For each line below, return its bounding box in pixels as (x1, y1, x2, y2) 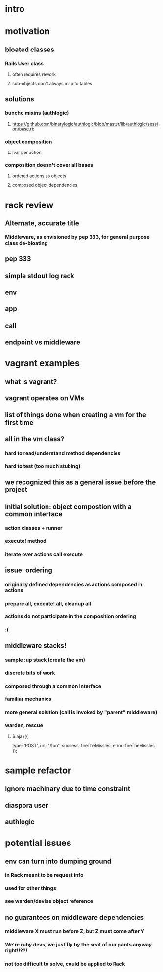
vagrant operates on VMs (5, 394, 84, 403)
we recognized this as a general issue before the (5, 478, 156, 486)
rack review (5, 200, 54, 210)
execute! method (5, 538, 47, 545)
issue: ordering (5, 566, 53, 574)
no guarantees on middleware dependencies (5, 913, 144, 921)
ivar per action (12, 150, 42, 155)
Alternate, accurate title (5, 219, 79, 227)
